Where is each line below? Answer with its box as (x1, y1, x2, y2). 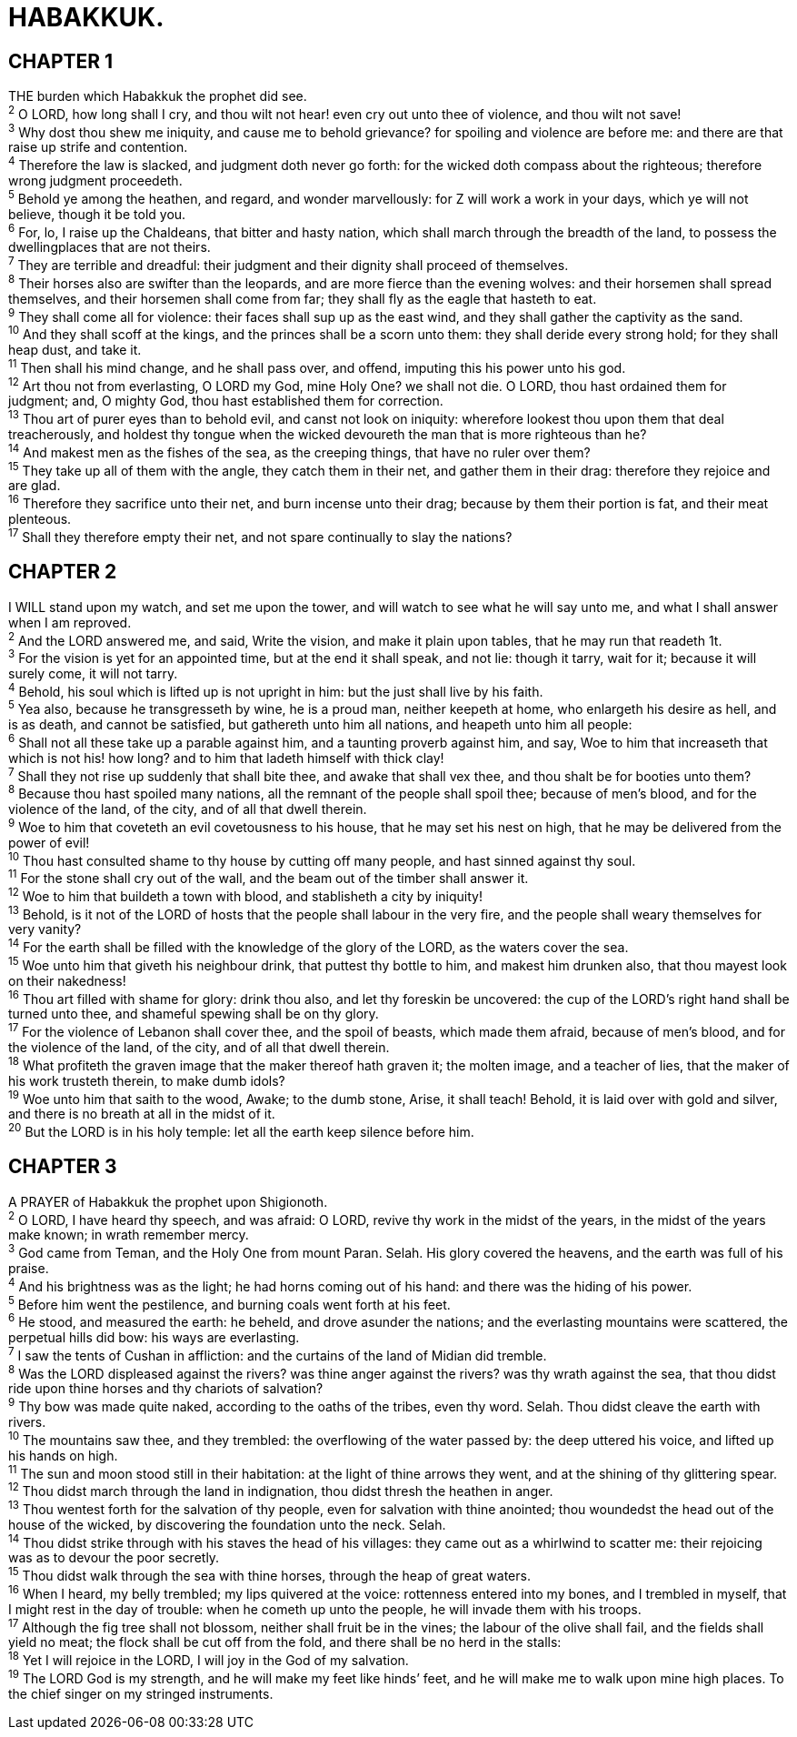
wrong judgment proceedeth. (8, 173, 183, 189)
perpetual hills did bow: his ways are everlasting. (8, 1330, 300, 1346)
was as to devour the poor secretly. (8, 1550, 220, 1566)
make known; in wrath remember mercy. (8, 1227, 249, 1243)
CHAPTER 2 (8, 560, 117, 584)
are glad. (8, 477, 61, 494)
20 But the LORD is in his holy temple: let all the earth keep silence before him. (8, 1121, 474, 1140)
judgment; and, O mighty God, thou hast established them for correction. (8, 393, 443, 409)
